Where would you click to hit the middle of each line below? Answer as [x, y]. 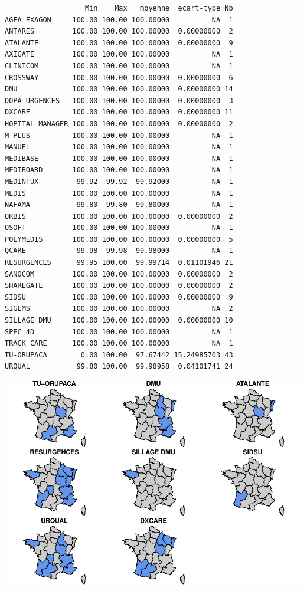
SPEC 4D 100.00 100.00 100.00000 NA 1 [119, 332]
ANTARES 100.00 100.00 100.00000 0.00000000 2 [119, 32]
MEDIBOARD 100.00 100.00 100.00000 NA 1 [119, 170]
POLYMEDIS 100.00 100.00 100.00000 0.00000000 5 [119, 239]
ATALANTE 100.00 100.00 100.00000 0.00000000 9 [119, 43]
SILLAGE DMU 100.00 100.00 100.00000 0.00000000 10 [119, 321]
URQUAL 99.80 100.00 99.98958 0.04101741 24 [119, 367]
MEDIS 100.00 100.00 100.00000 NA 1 [119, 193]
